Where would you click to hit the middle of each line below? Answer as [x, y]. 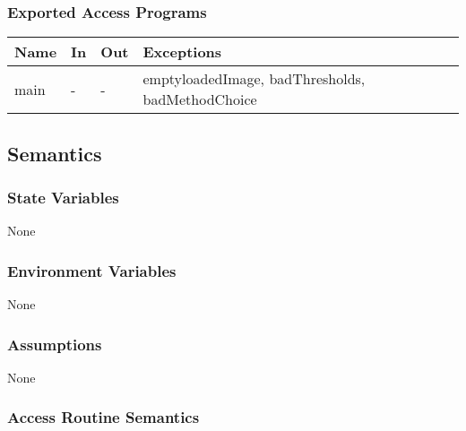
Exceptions [182, 52]
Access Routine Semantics [104, 417]
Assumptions [55, 344]
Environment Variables [92, 270]
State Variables [63, 197]
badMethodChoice [200, 99]
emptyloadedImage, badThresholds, [254, 79]
